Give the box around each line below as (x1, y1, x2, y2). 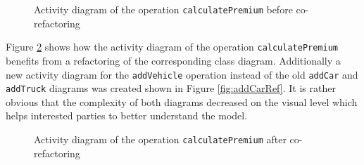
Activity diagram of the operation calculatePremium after (34, 132, 287, 146)
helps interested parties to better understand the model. (6, 108, 248, 123)
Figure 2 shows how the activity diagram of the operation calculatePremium (6, 39, 339, 54)
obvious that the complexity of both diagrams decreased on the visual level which (6, 94, 358, 109)
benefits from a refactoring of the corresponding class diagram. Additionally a (6, 53, 341, 67)
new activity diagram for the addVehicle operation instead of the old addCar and (6, 67, 358, 81)
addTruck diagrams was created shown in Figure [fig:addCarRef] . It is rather (6, 81, 336, 95)
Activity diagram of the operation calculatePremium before (34, 2, 293, 16)
